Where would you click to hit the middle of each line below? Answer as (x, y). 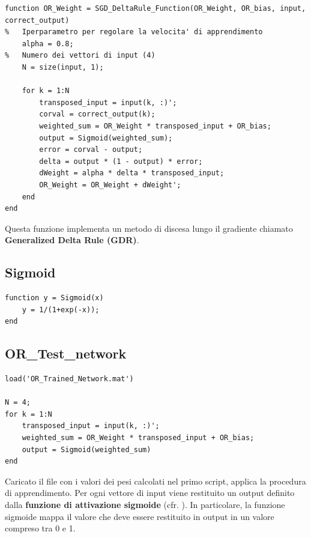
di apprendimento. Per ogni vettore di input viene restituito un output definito (150, 493)
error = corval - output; (91, 150)
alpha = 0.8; (48, 44)
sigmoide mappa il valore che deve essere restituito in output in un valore (140, 516)
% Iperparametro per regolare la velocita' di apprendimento (134, 32)
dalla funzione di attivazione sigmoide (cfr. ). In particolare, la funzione (145, 504)
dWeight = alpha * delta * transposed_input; (132, 173)
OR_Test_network (66, 353)
